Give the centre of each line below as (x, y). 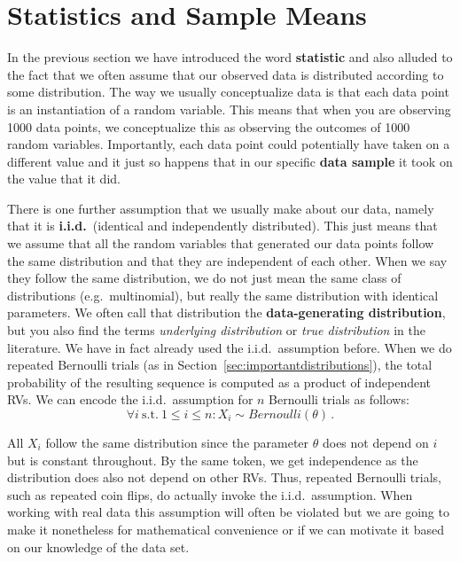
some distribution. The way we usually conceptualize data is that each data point (228, 92)
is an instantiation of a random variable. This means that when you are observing (229, 109)
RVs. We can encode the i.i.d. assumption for (130, 399)
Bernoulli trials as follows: (339, 399)
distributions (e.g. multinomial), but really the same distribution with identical (223, 295)
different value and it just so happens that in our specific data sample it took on (230, 161)
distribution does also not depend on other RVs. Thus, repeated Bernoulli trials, (224, 477)
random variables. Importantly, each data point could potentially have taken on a (229, 144)
